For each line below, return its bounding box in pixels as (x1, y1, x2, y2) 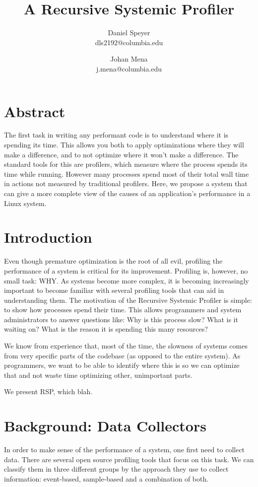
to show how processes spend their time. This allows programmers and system (4, 304, 242, 315)
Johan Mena (110, 54, 148, 64)
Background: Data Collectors (4, 416, 206, 436)
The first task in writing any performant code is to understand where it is (4, 130, 229, 140)
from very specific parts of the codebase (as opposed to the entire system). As (4, 350, 241, 360)
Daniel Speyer (108, 27, 150, 38)
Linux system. (4, 198, 47, 208)
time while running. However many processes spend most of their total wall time (4, 168, 249, 179)
